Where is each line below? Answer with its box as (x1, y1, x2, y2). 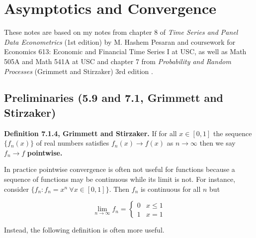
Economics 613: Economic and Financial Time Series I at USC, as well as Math (4, 46, 247, 57)
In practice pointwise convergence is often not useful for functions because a (4, 164, 235, 174)
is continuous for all (140, 183, 201, 194)
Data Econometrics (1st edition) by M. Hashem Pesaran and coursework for (4, 36, 236, 47)
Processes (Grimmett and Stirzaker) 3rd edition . (4, 66, 153, 76)
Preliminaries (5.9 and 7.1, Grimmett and (4, 90, 224, 105)
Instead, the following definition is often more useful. (4, 225, 165, 235)
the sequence (213, 128, 252, 138)
